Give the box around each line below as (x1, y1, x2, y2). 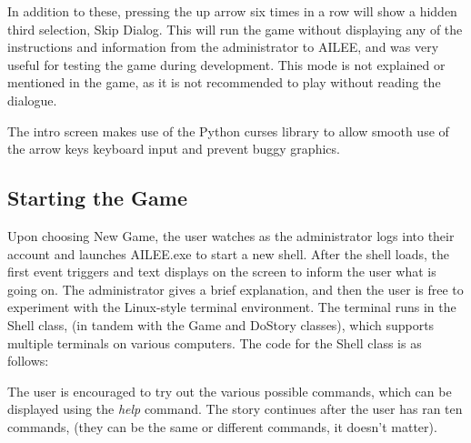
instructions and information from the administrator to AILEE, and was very (7, 37, 439, 56)
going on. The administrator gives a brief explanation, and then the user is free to (7, 279, 464, 298)
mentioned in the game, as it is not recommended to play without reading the (7, 73, 441, 92)
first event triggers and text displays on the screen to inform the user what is (7, 262, 436, 281)
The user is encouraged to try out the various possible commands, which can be (7, 381, 452, 400)
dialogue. (7, 90, 57, 109)
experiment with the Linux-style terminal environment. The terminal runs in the (7, 297, 456, 317)
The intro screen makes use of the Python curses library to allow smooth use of (7, 121, 449, 140)
